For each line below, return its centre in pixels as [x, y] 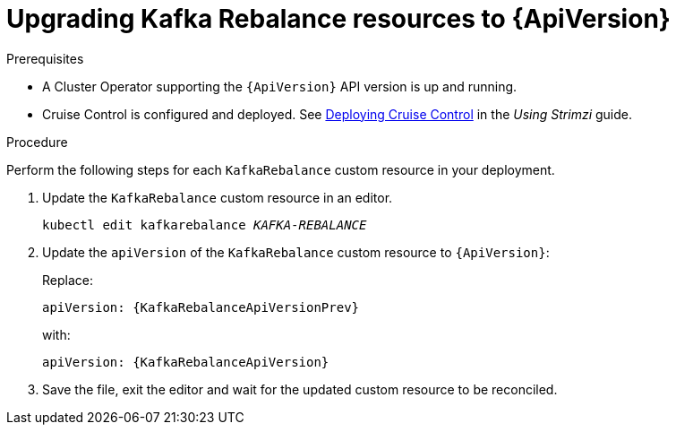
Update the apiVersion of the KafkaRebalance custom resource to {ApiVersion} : [296, 252]
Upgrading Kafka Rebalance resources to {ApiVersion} [338, 19]
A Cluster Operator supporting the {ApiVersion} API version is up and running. [280, 86]
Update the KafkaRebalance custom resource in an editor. [218, 197]
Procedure [37, 142]
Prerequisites [45, 58]
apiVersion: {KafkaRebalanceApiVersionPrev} [201, 307]
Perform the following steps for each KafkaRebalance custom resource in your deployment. [281, 169]
